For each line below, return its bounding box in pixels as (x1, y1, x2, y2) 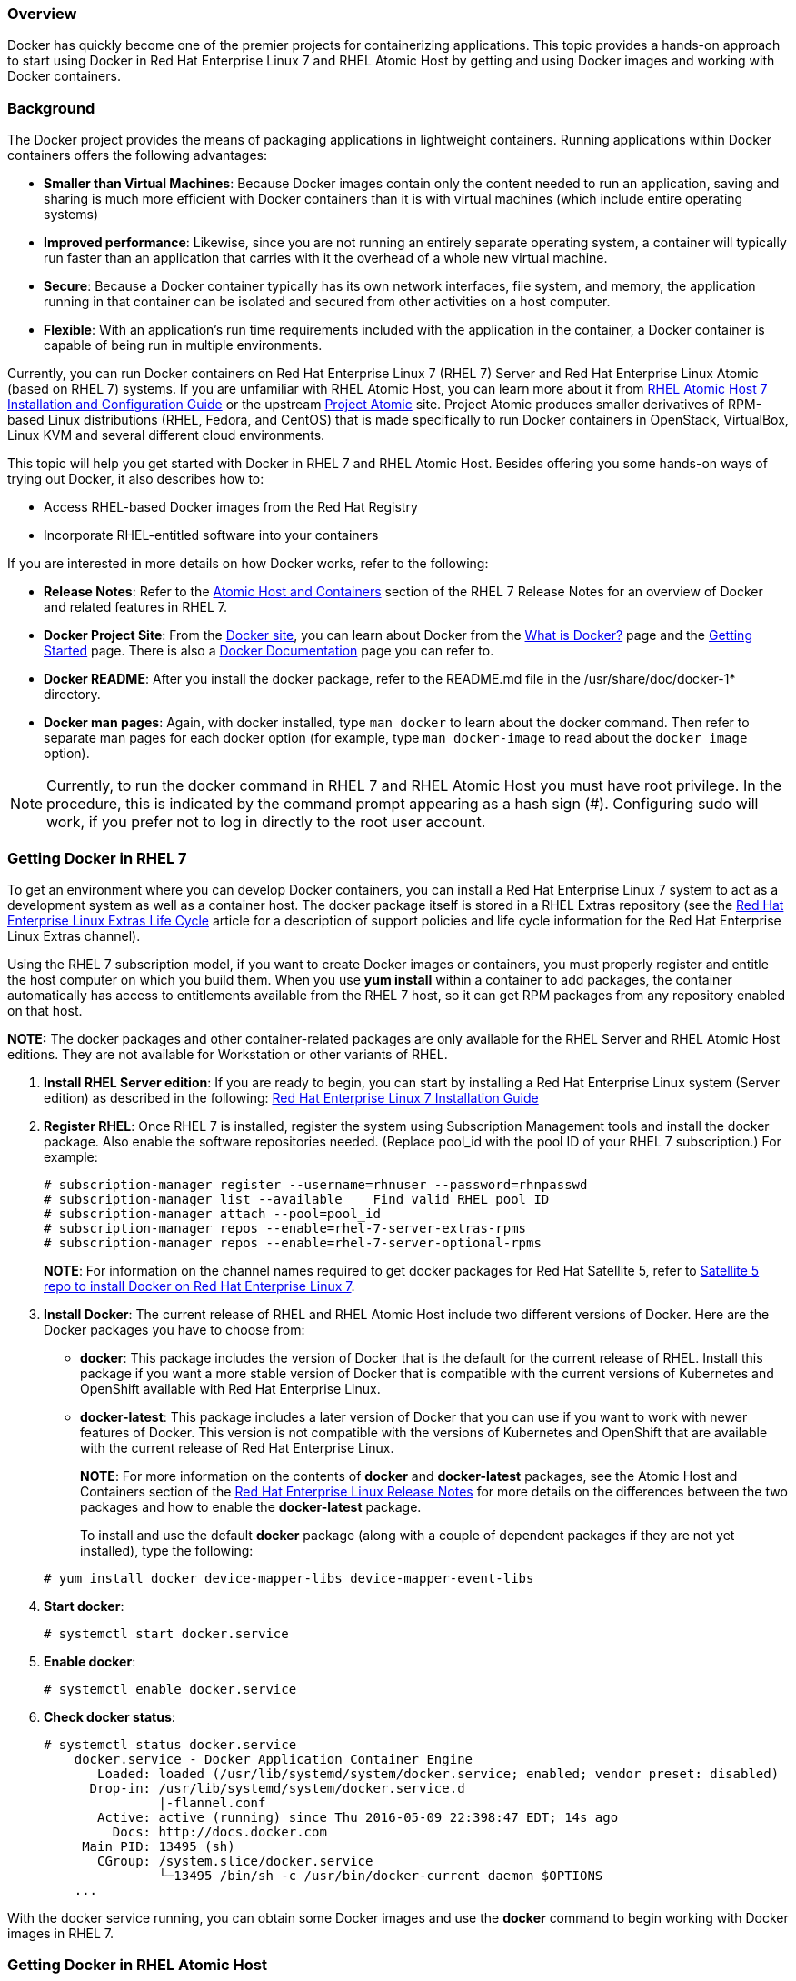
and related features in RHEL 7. (44, 599, 228, 615)
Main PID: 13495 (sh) (82, 1838, 235, 1854)
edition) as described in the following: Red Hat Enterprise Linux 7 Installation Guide (44, 1089, 539, 1106)
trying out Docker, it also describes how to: (7, 471, 264, 487)
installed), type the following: (80, 1542, 254, 1558)
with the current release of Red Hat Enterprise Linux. (80, 1439, 394, 1456)
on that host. (7, 1002, 83, 1018)
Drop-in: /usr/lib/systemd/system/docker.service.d (89, 1780, 465, 1796)
